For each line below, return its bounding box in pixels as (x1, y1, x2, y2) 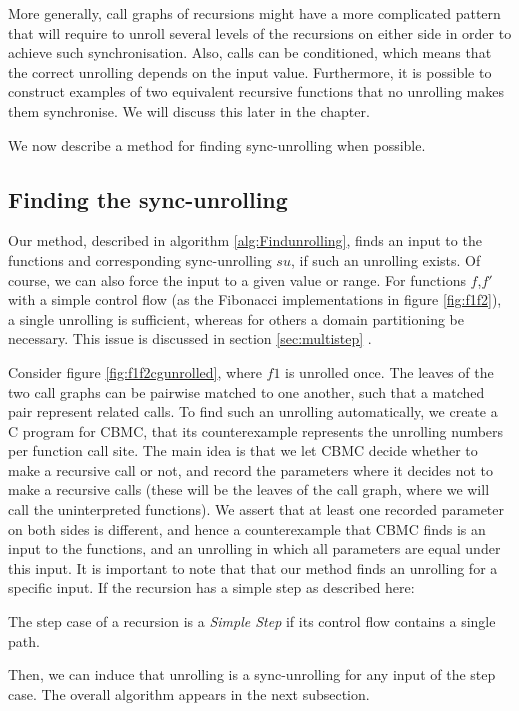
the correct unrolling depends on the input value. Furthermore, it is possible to (8, 61, 492, 82)
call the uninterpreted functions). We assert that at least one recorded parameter (8, 499, 505, 520)
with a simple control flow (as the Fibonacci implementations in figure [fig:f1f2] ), (8, 289, 502, 310)
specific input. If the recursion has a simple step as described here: (8, 577, 415, 598)
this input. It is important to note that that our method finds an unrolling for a (8, 557, 498, 578)
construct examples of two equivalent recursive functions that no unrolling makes (8, 81, 504, 102)
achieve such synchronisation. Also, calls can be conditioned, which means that (8, 42, 492, 63)
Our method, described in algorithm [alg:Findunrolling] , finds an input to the (8, 230, 482, 251)
